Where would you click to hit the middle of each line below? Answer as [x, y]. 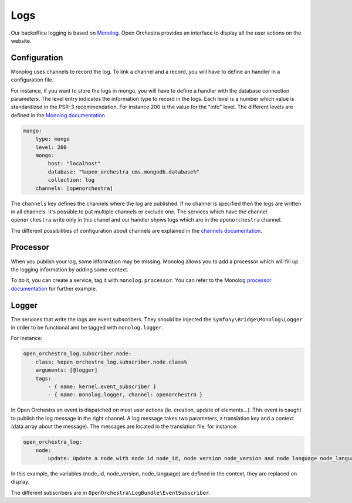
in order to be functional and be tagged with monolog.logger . [87, 328]
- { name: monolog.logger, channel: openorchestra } [125, 395]
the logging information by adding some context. [70, 269]
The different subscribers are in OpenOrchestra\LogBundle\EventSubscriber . [111, 492]
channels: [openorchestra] [75, 188]
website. [21, 40]
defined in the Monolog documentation [58, 115]
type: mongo [53, 139]
